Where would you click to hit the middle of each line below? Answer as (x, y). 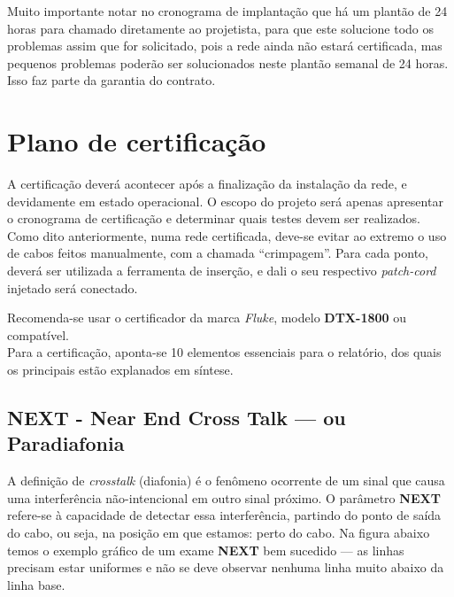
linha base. (36, 584)
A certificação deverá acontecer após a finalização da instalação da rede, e (207, 184)
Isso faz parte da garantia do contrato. (112, 80)
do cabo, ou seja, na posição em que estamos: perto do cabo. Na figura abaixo (219, 532)
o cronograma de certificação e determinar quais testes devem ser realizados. (214, 218)
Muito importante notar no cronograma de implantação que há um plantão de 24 (227, 11)
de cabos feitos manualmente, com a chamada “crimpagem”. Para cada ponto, (218, 253)
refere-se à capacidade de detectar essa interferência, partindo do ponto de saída (224, 515)
